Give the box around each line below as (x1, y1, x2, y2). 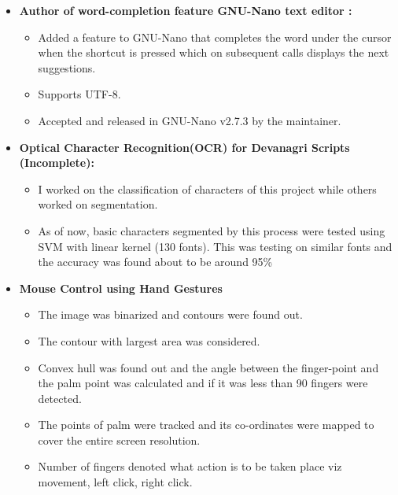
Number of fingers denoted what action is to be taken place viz (38, 458, 342, 475)
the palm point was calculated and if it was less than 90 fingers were (38, 375, 368, 391)
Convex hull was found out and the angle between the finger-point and (38, 359, 379, 375)
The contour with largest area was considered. (38, 332, 260, 349)
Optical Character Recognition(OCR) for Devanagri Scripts (19, 139, 350, 155)
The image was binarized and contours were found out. (38, 306, 303, 323)
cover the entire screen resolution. (38, 431, 201, 448)
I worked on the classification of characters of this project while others (38, 180, 377, 197)
